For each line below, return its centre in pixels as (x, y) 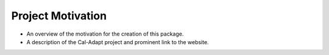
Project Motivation (59, 16)
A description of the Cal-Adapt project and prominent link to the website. (118, 42)
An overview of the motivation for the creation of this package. (105, 34)
